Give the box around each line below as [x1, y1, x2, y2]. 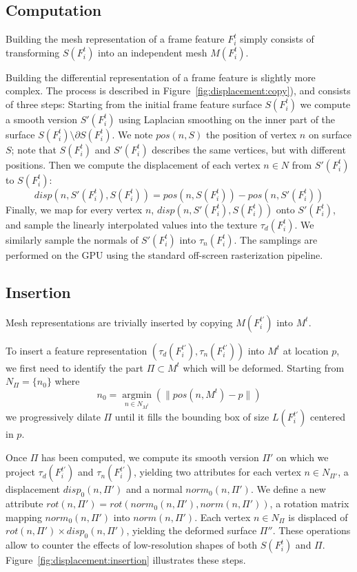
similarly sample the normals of [6, 232, 139, 246]
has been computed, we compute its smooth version [41, 449, 259, 464]
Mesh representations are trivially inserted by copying [6, 315, 233, 329]
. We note [112, 127, 153, 141]
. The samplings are [234, 232, 318, 246]
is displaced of [288, 509, 348, 524]
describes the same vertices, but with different [152, 142, 346, 156]
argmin [122, 390, 152, 400]
